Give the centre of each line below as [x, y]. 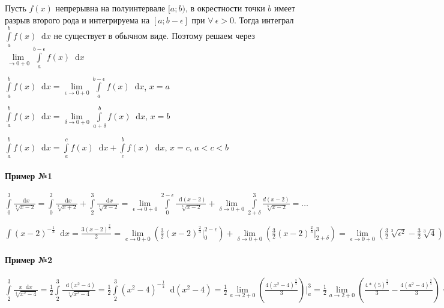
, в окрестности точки [225, 8]
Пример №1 [29, 175]
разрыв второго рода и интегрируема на [77, 19]
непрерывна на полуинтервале [110, 8]
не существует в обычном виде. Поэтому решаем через [154, 35]
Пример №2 [29, 260]
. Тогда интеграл [264, 19]
